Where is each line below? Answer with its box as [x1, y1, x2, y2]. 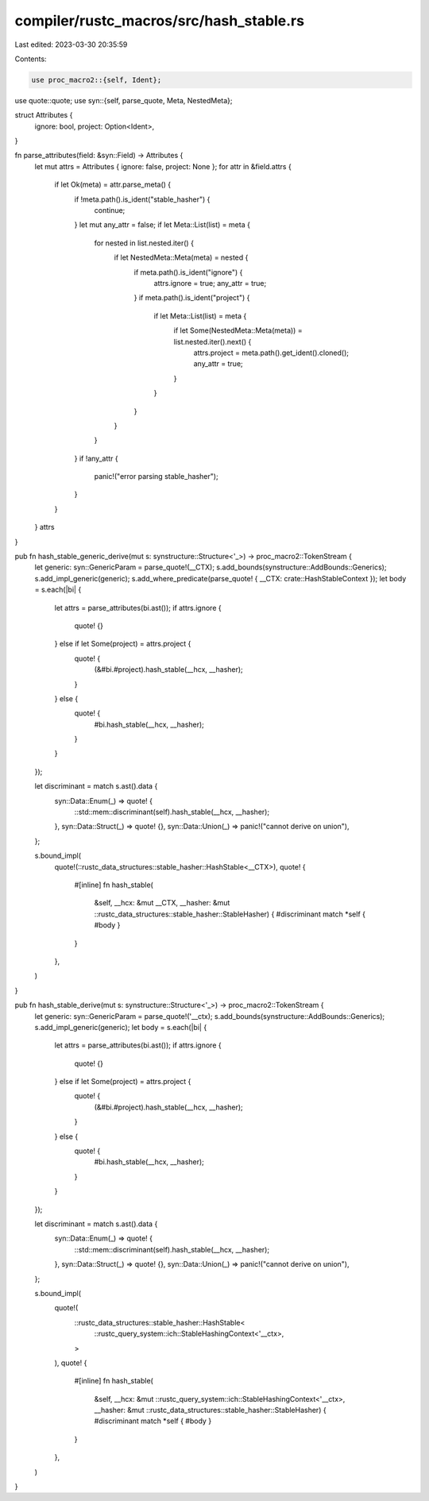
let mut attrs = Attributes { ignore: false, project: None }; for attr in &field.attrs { [34, 161, 292, 171]
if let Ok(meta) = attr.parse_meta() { [54, 179, 172, 190]
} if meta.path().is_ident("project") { [133, 293, 250, 303]
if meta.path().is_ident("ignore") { [133, 267, 243, 277]
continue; [94, 206, 126, 215]
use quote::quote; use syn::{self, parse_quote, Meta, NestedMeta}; [14, 95, 234, 105]
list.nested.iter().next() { [173, 337, 252, 346]
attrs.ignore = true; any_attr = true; [153, 278, 267, 287]
